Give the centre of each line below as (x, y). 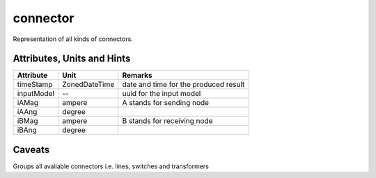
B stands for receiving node (167, 121)
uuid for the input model (162, 94)
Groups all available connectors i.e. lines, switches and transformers (111, 166)
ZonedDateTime (88, 85)
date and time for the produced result (183, 85)
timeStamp (35, 85)
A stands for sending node (165, 103)
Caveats (31, 149)
